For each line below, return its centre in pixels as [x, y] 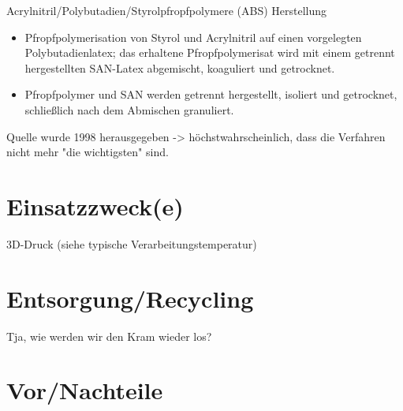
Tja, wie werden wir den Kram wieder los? [109, 336]
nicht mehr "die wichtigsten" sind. [88, 152]
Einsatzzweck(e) [95, 205]
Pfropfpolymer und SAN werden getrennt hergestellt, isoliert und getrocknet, [211, 94]
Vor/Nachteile [85, 390]
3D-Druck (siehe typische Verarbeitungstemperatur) [132, 243]
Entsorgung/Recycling [130, 298]
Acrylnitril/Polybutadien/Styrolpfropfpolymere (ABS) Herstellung [167, 10]
